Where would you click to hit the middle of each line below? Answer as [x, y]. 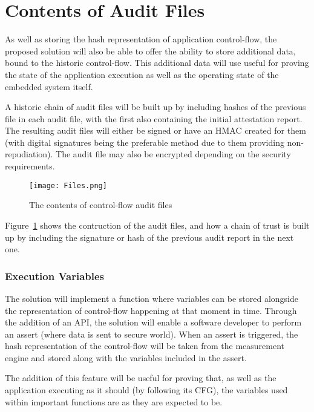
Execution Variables [55, 276]
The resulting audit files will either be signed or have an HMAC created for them [155, 130]
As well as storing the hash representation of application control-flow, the [141, 39]
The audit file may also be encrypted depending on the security [173, 154]
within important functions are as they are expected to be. [114, 401]
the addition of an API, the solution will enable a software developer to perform [153, 322]
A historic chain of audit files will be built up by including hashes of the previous [155, 107]
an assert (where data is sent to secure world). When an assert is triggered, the [152, 334]
